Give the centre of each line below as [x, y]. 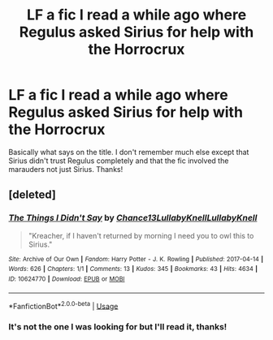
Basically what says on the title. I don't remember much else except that [129, 152]
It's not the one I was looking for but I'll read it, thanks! [118, 327]
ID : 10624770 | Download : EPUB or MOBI [67, 279]
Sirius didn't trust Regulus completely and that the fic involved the [119, 161]
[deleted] [32, 195]
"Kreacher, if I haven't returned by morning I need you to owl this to [141, 235]
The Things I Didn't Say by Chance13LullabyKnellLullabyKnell [133, 218]
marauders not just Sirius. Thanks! [66, 169]
